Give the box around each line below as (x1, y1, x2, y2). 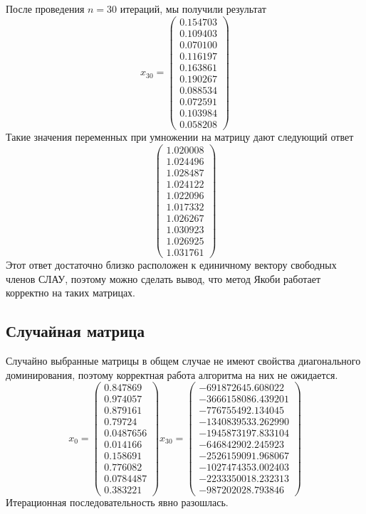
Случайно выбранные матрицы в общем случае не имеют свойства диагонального (6, 353, 361, 368)
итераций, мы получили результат (120, 1, 266, 16)
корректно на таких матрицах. (6, 285, 136, 300)
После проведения (6, 1, 85, 16)
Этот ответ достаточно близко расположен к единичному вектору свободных (6, 257, 337, 272)
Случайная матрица (6, 320, 145, 342)
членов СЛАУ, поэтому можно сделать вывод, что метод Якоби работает (6, 271, 321, 286)
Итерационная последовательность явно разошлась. (6, 495, 229, 510)
